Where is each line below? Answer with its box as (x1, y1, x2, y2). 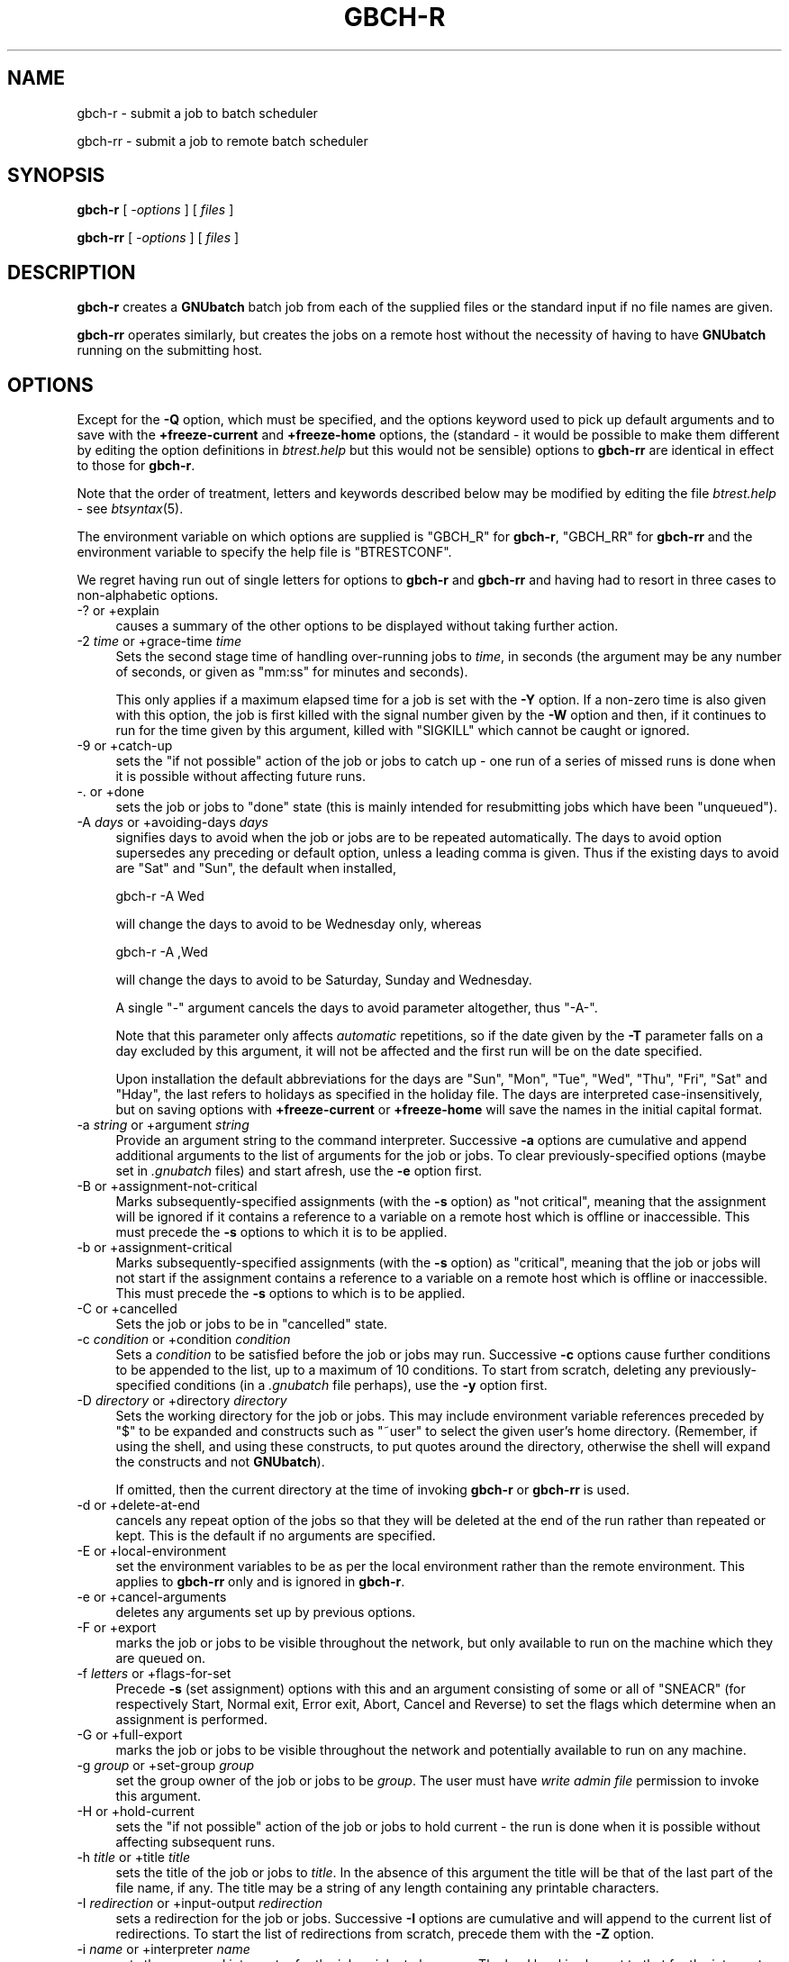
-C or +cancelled (77, 1301, 177, 1317)
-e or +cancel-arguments (77, 1589, 227, 1605)
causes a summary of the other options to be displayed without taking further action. (115, 618, 619, 634)
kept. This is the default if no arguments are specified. (115, 1528, 436, 1544)
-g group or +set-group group (77, 1758, 255, 1774)
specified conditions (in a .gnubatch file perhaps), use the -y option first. (115, 1377, 548, 1394)
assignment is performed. (115, 1712, 268, 1728)
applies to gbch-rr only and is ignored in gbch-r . (115, 1574, 405, 1590)
